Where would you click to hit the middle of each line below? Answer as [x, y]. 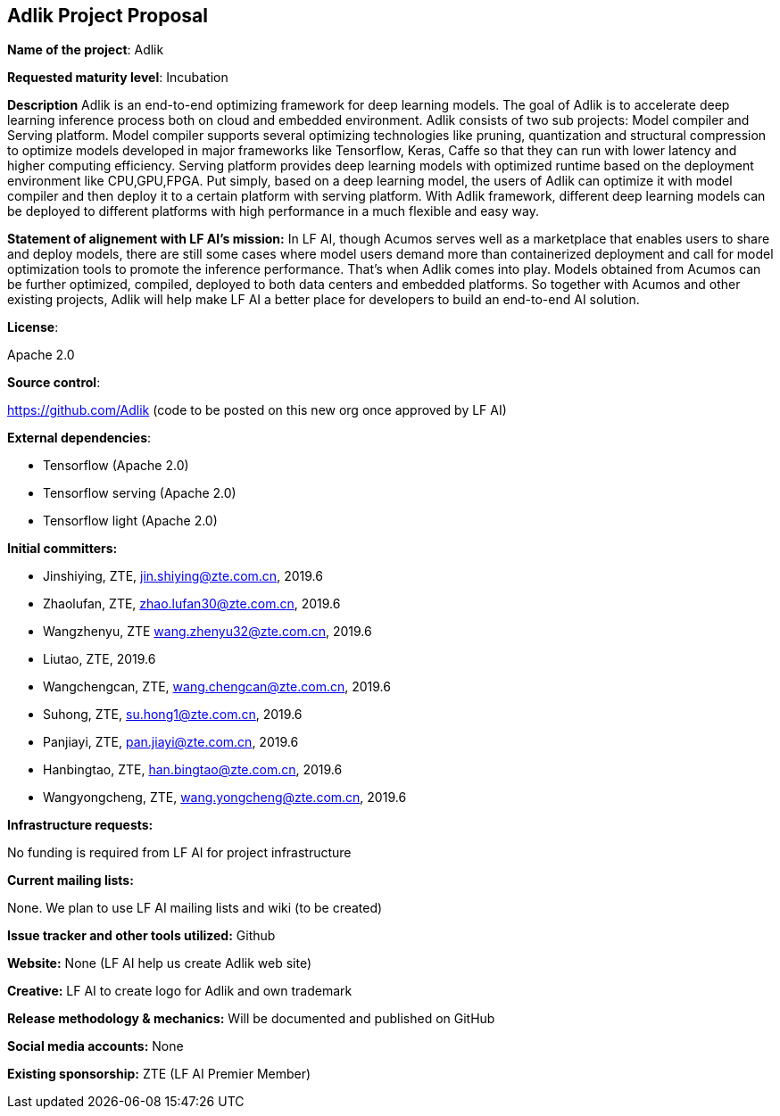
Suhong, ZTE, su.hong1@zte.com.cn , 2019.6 [173, 715]
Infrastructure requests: [80, 825]
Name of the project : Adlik [86, 50]
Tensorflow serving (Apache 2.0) [140, 493]
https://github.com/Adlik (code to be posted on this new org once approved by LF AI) [257, 410]
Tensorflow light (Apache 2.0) [130, 521]
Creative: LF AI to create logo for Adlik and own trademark [180, 991]
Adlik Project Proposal [108, 16]
